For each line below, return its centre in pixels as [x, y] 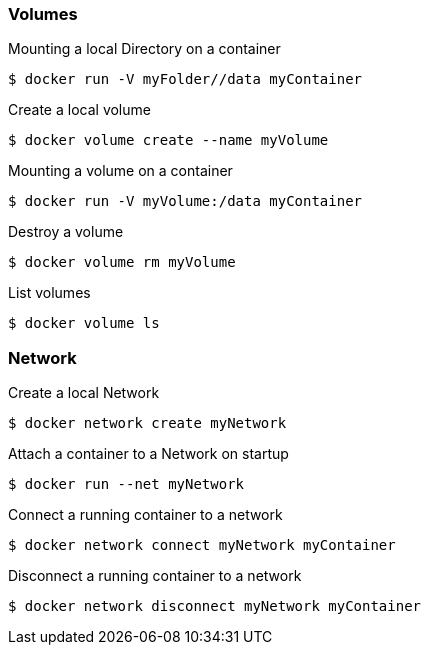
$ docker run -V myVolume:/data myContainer [185, 201]
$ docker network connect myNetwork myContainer [202, 545]
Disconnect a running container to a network [155, 576]
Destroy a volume [66, 232]
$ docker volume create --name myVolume [168, 140]
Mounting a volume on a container [120, 171]
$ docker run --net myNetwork [126, 484]
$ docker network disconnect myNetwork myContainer [215, 606]
